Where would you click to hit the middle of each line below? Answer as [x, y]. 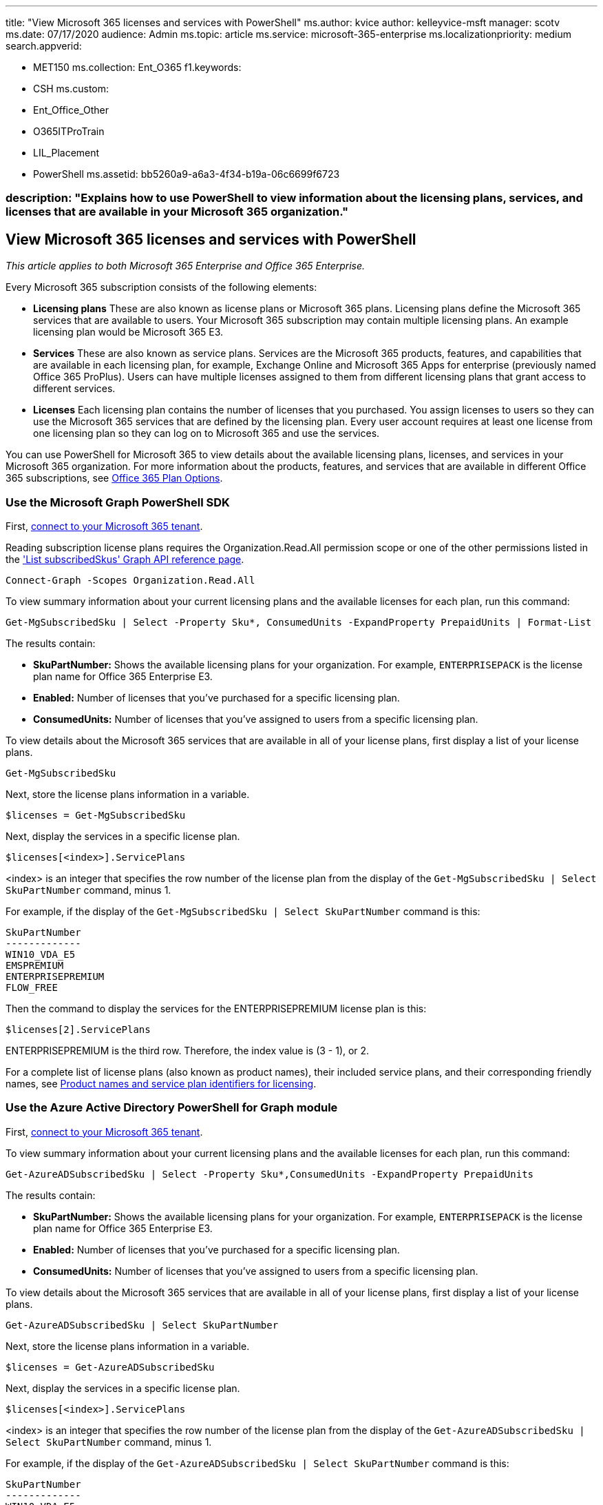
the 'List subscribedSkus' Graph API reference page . [125, 559]
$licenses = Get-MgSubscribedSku [96, 815]
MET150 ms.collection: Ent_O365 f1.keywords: [137, 67]
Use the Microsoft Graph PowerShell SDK [118, 502]
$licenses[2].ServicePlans [78, 1029]
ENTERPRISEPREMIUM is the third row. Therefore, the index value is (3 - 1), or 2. [188, 1050]
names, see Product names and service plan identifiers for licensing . [161, 1083]
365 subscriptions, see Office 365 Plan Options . [114, 478]
